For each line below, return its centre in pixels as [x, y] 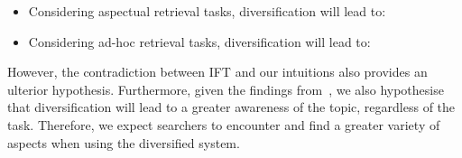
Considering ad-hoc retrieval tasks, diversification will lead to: [199, 41]
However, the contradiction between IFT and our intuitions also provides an [217, 72]
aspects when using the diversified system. [124, 142]
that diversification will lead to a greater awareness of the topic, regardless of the [231, 107]
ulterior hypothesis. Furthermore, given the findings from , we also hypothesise [226, 89]
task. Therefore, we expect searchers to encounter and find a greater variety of [224, 124]
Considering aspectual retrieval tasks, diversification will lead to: [207, 11]
